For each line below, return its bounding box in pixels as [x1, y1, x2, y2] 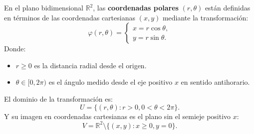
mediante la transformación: [162, 12, 249, 22]
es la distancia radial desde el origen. [34, 60, 147, 70]
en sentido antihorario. [181, 77, 250, 87]
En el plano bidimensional [4, 2, 83, 12]
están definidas [205, 2, 251, 12]
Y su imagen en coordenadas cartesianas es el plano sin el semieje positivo [4, 111, 231, 121]
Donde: [4, 43, 26, 54]
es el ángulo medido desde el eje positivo [48, 77, 173, 87]
